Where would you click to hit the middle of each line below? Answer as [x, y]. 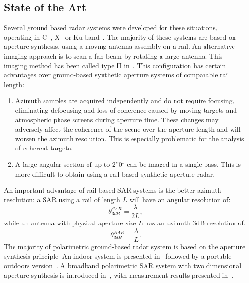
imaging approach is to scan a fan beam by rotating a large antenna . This [113, 55]
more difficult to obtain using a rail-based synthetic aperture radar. [115, 173]
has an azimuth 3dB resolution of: [195, 223]
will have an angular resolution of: [180, 199]
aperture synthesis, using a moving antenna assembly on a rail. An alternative [119, 46]
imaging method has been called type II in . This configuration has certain [115, 65]
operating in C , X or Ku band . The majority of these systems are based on [120, 37]
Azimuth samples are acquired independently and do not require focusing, [125, 100]
